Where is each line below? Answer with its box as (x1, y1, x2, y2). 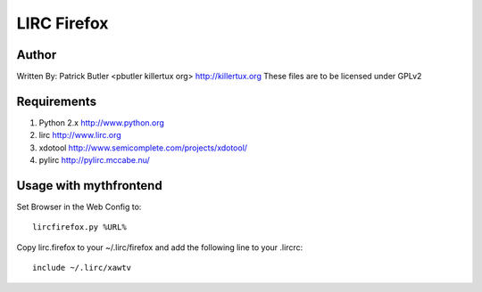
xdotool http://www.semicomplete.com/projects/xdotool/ (38, 142, 248, 153)
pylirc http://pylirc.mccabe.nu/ (38, 155, 151, 166)
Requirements (16, 93, 97, 109)
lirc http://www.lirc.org (38, 130, 122, 141)
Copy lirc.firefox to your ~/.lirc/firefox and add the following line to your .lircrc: (16, 241, 303, 253)
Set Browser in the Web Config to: (16, 201, 142, 213)
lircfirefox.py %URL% (32, 223, 127, 232)
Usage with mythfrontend (16, 178, 162, 193)
